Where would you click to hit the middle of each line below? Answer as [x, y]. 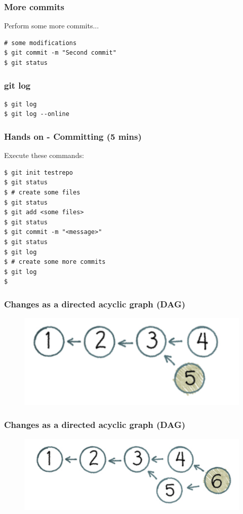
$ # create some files [42, 192]
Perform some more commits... [52, 26]
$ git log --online [37, 114]
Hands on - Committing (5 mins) [73, 136]
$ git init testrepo [39, 172]
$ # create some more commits [55, 262]
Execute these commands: [44, 155]
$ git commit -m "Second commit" [60, 53]
